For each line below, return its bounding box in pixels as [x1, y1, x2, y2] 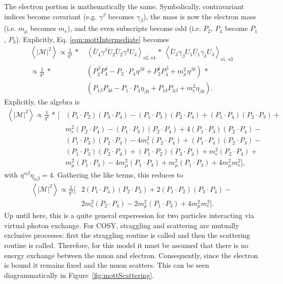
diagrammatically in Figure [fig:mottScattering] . [4, 269, 154, 280]
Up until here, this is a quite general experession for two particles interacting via [4, 210, 254, 221]
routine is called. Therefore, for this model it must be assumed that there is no [4, 240, 249, 251]
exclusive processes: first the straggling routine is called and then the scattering [4, 230, 251, 240]
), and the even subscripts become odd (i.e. [67, 23, 201, 33]
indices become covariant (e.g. [4, 11, 97, 21]
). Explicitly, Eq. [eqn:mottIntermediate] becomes [16, 33, 169, 44]
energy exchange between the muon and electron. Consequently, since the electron [4, 250, 258, 260]
